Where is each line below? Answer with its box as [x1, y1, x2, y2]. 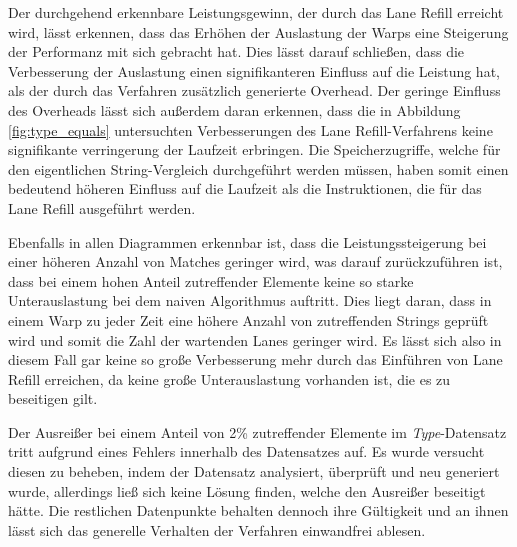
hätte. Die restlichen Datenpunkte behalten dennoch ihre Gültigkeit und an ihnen [8, 500, 509, 521]
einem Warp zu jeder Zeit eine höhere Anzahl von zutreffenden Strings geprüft [8, 309, 489, 330]
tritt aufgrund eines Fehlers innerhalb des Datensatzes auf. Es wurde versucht [8, 441, 485, 462]
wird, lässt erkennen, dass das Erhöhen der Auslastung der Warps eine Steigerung [8, 21, 509, 42]
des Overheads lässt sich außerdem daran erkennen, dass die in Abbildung [8, 99, 461, 120]
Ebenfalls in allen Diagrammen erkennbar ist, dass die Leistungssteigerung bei [8, 231, 487, 252]
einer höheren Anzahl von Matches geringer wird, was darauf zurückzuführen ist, [8, 251, 503, 272]
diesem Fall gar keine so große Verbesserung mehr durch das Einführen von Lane [8, 349, 503, 370]
